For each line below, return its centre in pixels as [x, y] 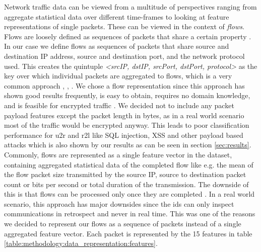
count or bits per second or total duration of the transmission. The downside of [126, 184]
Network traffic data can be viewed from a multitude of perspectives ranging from [130, 7]
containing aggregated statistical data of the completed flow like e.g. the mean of [129, 164]
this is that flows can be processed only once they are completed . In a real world [129, 194]
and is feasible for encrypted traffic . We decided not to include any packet [119, 105]
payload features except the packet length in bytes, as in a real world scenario [124, 115]
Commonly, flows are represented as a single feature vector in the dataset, [118, 154]
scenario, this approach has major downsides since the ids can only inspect [119, 203]
